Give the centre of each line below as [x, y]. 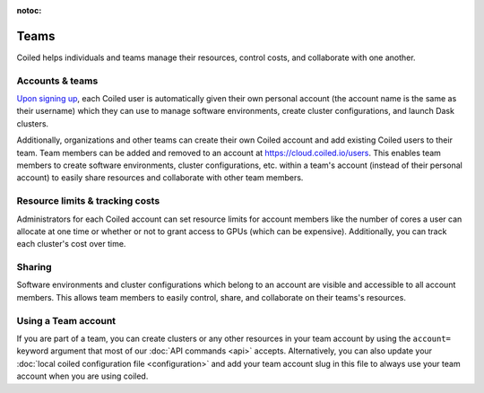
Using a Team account [66, 320]
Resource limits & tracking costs [88, 201]
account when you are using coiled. [82, 376]
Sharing [35, 267]
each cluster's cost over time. [71, 244]
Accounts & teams [57, 81]
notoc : [29, 10]
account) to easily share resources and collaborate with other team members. [160, 178]
